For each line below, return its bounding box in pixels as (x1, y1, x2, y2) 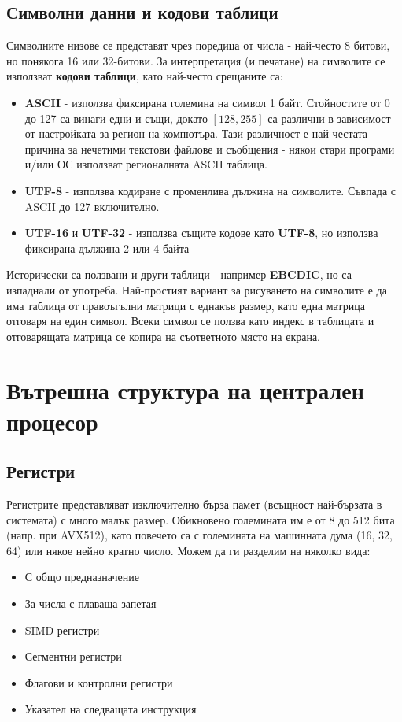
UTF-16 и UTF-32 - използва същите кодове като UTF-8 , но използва (24, 224, 378, 241)
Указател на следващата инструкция (24, 701, 197, 717)
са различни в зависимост (267, 109, 391, 126)
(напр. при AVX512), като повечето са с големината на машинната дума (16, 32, (6, 527, 393, 543)
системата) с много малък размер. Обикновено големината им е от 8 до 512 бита (6, 511, 395, 528)
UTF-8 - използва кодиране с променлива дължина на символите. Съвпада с (24, 182, 396, 198)
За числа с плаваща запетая (24, 595, 157, 612)
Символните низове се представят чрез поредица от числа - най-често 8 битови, (6, 37, 390, 54)
